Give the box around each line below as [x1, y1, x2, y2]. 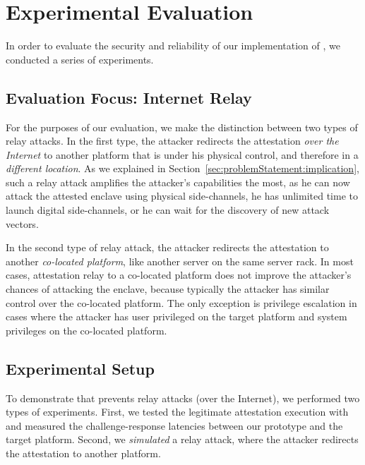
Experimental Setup [6, 357, 155, 379]
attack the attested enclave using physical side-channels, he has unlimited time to [6, 188, 358, 203]
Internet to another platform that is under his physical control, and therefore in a [6, 147, 359, 162]
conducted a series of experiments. [6, 52, 154, 66]
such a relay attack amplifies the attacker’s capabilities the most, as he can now [6, 174, 350, 189]
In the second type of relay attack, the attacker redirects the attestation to [6, 240, 329, 255]
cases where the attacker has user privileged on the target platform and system [6, 309, 347, 324]
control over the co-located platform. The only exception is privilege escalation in [6, 295, 357, 310]
